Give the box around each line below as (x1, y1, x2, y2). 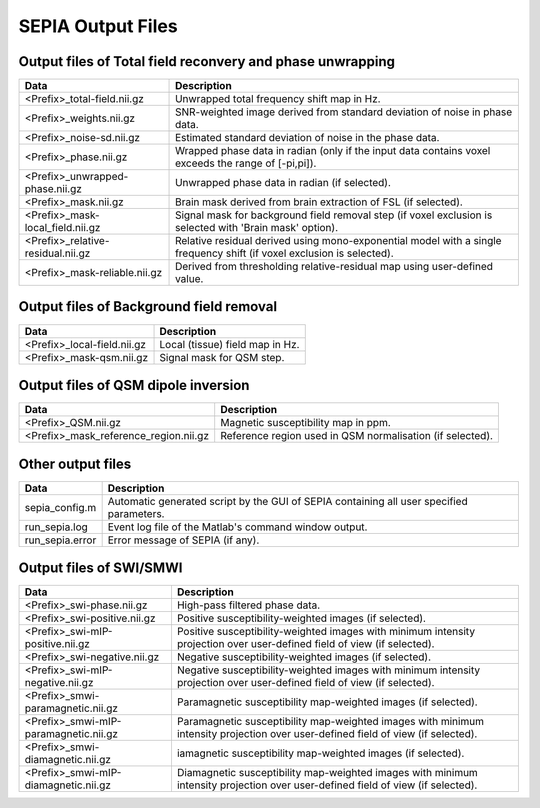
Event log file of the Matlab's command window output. (107, 520, 368, 534)
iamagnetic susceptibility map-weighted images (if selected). (176, 746, 465, 760)
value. (175, 272, 204, 286)
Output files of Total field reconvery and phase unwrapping (18, 53, 395, 70)
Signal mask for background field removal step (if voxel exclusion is (175, 208, 493, 222)
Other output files (18, 455, 132, 472)
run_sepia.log (24, 520, 89, 534)
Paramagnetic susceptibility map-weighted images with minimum (176, 715, 485, 729)
